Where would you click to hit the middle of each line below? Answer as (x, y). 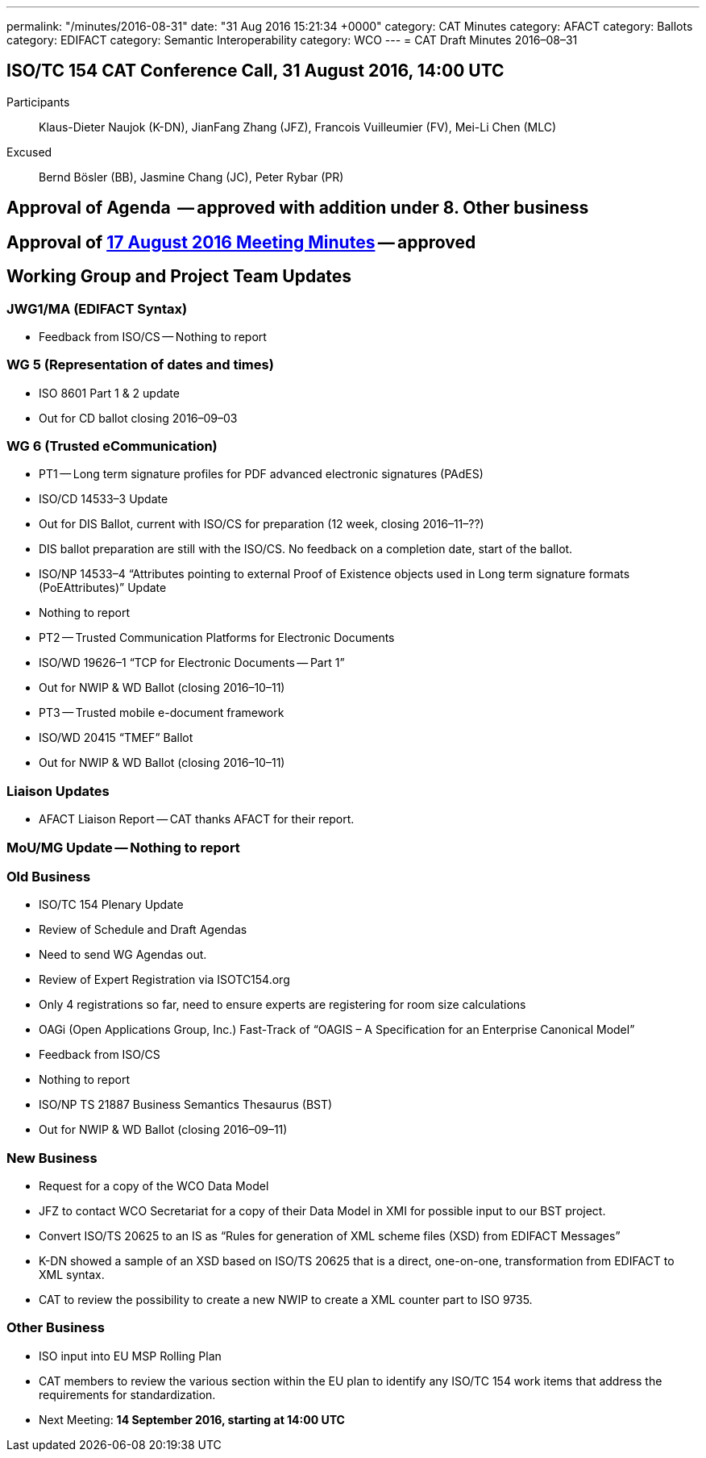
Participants (38, 102)
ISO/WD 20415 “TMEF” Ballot (116, 738)
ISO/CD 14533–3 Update (104, 499)
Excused (29, 152)
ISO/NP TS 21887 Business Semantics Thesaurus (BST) (186, 1105)
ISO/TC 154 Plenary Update (111, 905)
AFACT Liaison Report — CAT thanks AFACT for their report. (197, 819)
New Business (52, 1158)
